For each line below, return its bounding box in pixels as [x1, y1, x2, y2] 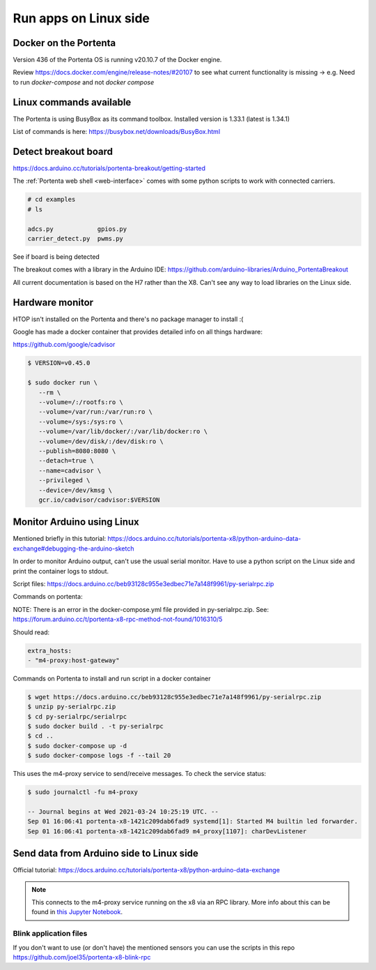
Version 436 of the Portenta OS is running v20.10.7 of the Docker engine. [13, 56, 222, 64]
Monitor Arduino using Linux [13, 516, 139, 528]
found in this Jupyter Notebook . [31, 908, 123, 916]
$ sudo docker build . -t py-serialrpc [27, 722, 164, 731]
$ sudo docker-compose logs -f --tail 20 [27, 752, 171, 760]
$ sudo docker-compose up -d [27, 742, 127, 749]
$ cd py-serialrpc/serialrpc [27, 712, 127, 720]
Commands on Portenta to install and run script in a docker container [13, 674, 211, 682]
